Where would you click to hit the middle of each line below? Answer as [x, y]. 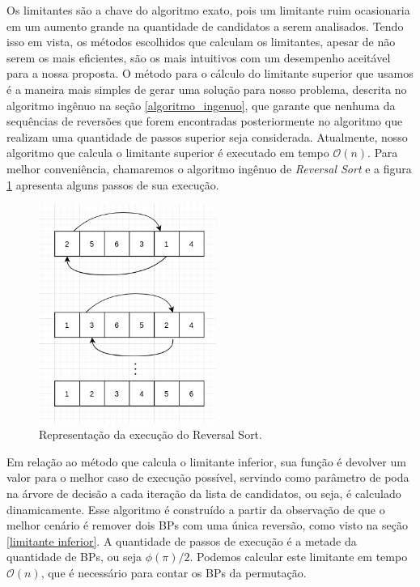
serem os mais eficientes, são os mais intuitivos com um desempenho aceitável [199, 57]
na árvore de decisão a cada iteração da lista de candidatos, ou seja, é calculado [204, 493]
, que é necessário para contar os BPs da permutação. [174, 572]
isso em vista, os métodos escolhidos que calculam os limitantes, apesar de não [201, 42]
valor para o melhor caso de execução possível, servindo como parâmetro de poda [208, 477]
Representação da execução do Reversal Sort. [151, 434]
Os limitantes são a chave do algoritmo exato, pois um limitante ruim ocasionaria [208, 10]
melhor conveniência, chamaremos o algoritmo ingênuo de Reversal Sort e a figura [209, 168]
